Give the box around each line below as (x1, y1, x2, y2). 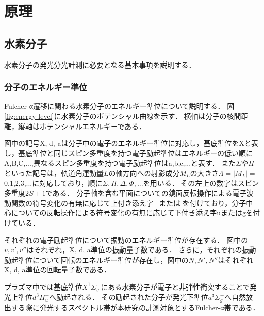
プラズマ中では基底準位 (4, 281, 82, 292)
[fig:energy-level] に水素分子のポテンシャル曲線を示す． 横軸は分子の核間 (4, 110, 241, 121)
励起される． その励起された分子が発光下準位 (56, 292, 208, 302)
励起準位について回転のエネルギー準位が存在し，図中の (4, 254, 189, 265)
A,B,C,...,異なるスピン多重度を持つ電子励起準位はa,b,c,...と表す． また (4, 157, 236, 168)
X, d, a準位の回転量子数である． (4, 264, 111, 275)
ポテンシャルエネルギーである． (39, 120, 146, 131)
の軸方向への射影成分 (108, 167, 180, 178)
